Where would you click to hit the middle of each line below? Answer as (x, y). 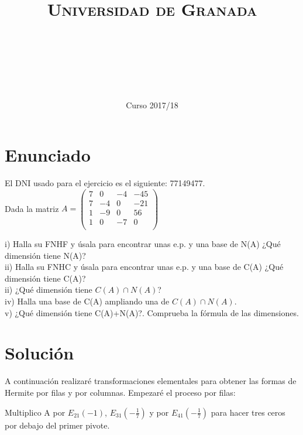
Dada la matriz (32, 208)
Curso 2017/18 (152, 105)
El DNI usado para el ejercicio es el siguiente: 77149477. (105, 183)
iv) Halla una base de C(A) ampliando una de (87, 301)
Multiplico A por (35, 412)
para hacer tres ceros (248, 412)
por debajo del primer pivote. (57, 425)
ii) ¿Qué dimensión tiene (49, 290)
